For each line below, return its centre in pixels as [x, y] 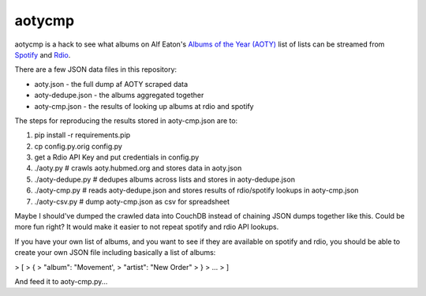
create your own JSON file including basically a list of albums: [115, 253]
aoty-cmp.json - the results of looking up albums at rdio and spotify [144, 106]
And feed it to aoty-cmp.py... [61, 281]
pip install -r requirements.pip [82, 135]
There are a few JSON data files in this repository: [96, 69]
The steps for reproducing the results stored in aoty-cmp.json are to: [126, 120]
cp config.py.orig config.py [78, 146]
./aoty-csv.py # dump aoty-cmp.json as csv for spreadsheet [132, 201]
